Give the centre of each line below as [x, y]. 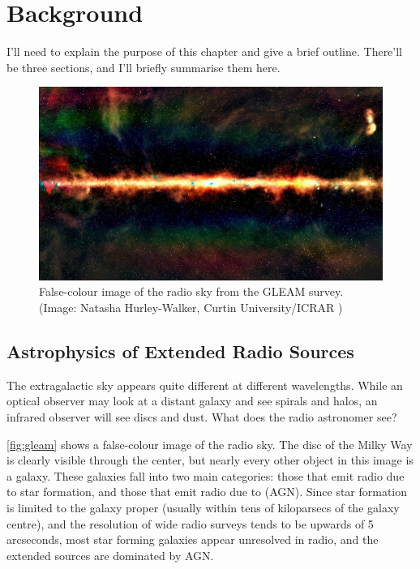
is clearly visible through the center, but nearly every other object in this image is [210, 460]
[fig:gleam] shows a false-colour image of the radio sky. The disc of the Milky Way [210, 444]
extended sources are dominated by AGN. [110, 555]
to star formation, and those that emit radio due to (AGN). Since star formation [207, 492]
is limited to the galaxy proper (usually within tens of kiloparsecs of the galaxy [203, 507]
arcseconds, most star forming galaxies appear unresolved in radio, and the [193, 539]
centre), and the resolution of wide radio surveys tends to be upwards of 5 [190, 523]
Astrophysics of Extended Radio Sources [180, 351]
